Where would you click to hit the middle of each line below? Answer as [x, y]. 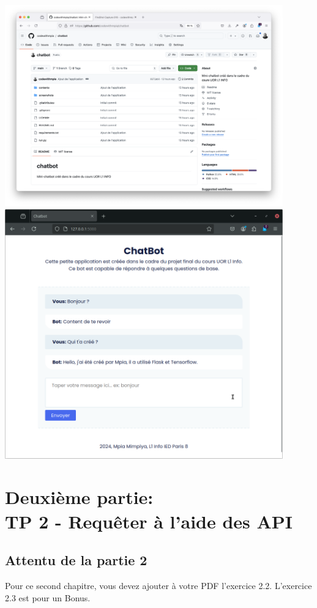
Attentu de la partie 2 [76, 560]
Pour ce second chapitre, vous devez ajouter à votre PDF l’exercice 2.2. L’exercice [158, 585]
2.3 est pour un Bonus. [48, 597]
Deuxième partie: [79, 497]
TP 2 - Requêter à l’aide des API [149, 521]
